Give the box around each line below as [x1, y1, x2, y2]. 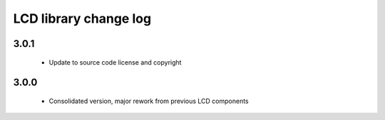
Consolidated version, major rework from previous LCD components [48, 97, 249, 105]
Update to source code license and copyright [48, 58, 182, 67]
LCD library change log [13, 11, 152, 26]
